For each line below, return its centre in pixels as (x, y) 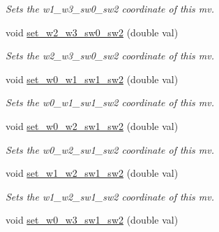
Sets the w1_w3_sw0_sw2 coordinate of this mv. (110, 8)
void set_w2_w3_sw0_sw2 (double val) (92, 32)
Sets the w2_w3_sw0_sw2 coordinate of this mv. (110, 56)
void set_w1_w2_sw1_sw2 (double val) (92, 173)
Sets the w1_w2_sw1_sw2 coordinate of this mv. (110, 196)
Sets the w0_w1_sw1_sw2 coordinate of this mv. (110, 102)
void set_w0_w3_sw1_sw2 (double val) (92, 220)
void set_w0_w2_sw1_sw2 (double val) (92, 125)
